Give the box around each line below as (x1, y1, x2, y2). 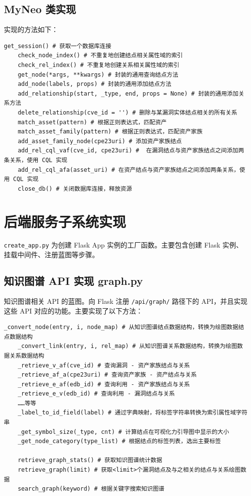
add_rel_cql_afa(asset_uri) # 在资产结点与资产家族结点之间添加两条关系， (17, 166, 239, 173)
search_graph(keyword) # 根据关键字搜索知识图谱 (17, 485, 165, 493)
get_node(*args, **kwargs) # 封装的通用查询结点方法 (17, 71, 178, 78)
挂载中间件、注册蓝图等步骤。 (4, 249, 99, 260)
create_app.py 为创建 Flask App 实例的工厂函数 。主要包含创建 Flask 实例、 (4, 240, 243, 250)
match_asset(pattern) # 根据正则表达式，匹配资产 (17, 118, 167, 126)
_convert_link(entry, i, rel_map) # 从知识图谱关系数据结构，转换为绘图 (17, 343, 237, 350)
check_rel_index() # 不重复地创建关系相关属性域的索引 (17, 61, 180, 68)
